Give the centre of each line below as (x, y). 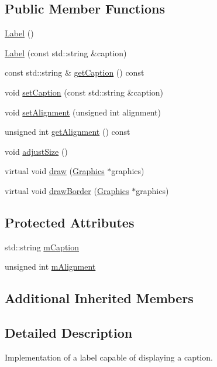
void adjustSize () (36, 151)
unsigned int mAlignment (50, 266)
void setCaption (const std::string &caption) (84, 92)
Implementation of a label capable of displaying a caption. (109, 357)
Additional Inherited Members (99, 298)
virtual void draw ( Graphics (55, 171)
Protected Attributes (70, 222)
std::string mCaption (42, 247)
